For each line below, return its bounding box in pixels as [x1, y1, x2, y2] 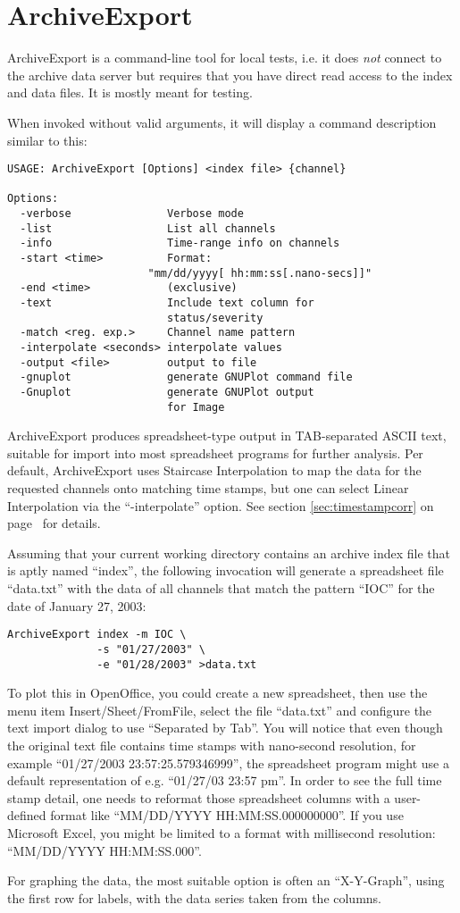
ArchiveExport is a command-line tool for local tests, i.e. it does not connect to [7, 48, 442, 67]
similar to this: [7, 130, 88, 149]
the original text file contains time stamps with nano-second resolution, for [7, 735, 416, 754]
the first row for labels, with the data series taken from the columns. [7, 888, 382, 907]
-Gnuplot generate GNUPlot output [20, 385, 314, 398]
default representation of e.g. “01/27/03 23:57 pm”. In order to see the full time [7, 771, 442, 790]
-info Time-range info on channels [20, 237, 340, 250]
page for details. [7, 514, 101, 532]
